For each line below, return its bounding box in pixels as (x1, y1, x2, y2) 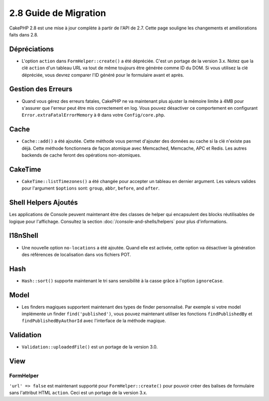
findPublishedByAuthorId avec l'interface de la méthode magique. (21, 318, 166, 324)
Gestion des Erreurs (9, 85, 73, 93)
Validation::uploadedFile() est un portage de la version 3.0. (21, 344, 158, 350)
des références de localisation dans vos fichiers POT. (21, 251, 132, 257)
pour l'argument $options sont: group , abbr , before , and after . (21, 185, 160, 192)
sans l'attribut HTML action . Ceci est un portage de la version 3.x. (9, 390, 147, 396)
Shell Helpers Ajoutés (9, 199, 78, 207)
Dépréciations (9, 45, 54, 53)
